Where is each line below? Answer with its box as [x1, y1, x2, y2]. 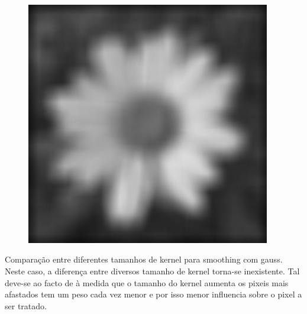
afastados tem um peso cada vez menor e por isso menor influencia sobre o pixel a [5, 288, 302, 300]
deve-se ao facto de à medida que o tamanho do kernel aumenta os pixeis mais [5, 276, 289, 289]
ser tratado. [5, 299, 47, 312]
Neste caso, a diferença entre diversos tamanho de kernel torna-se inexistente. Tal [5, 264, 300, 277]
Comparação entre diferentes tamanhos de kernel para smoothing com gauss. [5, 253, 283, 266]
